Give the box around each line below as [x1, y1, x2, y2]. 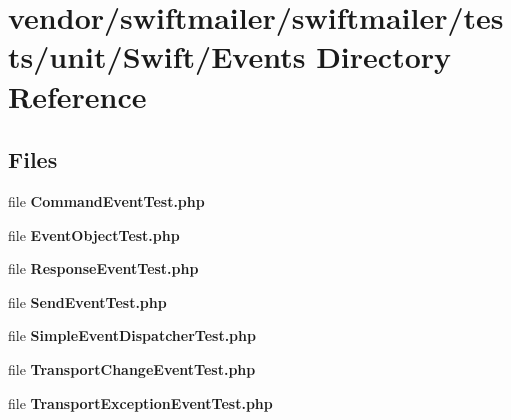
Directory [316, 36, 452, 77]
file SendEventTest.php [8, 291, 167, 312]
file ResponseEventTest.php [8, 258, 199, 279]
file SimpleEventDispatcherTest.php [8, 325, 256, 346]
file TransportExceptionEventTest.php [8, 392, 273, 413]
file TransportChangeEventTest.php [8, 358, 256, 379]
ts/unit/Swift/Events [8, 36, 306, 77]
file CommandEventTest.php [8, 190, 205, 211]
